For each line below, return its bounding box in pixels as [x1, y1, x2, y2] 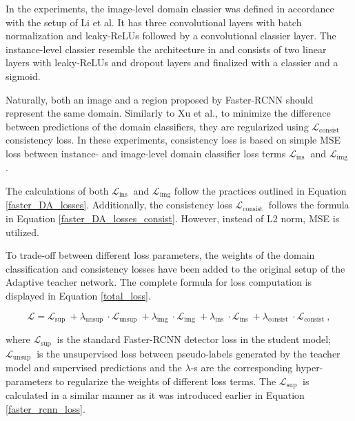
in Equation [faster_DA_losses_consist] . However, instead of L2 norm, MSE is [6, 211, 340, 226]
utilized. [6, 224, 40, 239]
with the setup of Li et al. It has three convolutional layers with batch [6, 14, 302, 29]
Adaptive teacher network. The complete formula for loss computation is [6, 275, 312, 289]
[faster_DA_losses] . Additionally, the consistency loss [6, 197, 232, 212]
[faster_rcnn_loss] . [6, 401, 85, 415]
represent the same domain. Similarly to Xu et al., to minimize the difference [6, 106, 331, 120]
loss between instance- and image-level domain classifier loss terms [6, 146, 286, 160]
